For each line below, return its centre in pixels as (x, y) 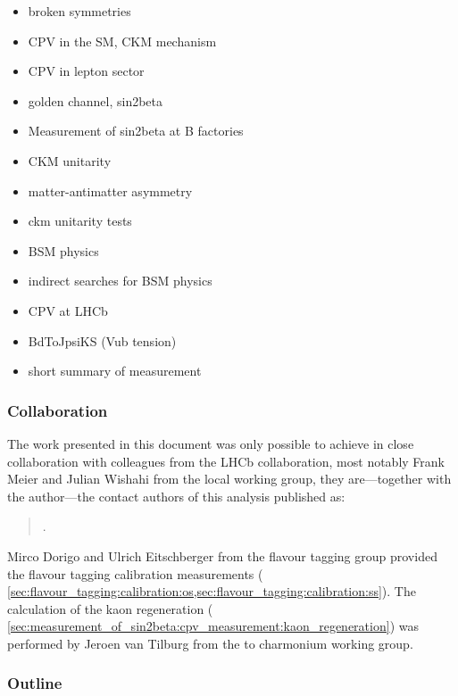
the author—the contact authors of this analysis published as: (176, 496)
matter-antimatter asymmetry (110, 191)
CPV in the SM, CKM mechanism (122, 41)
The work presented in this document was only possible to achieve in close (211, 443)
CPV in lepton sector (86, 71)
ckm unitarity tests (80, 221)
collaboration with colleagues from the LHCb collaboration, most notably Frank (226, 461)
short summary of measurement (115, 371)
